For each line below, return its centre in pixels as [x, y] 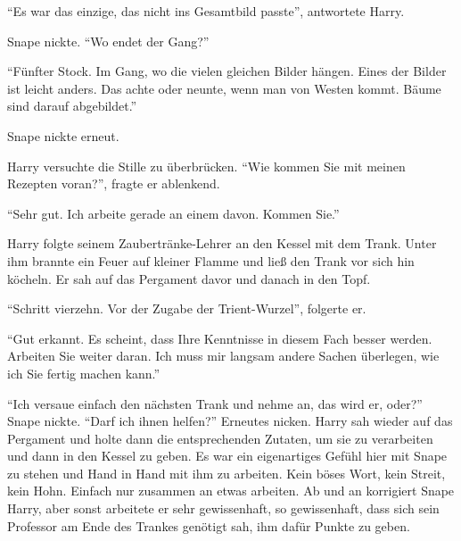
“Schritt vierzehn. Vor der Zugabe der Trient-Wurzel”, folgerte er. [187, 308]
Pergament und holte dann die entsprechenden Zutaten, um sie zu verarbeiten [220, 438]
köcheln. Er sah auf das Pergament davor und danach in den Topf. [189, 278]
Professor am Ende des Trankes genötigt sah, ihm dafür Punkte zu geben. [209, 525]
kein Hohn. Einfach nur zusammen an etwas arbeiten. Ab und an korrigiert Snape [231, 491]
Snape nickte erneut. [63, 135]
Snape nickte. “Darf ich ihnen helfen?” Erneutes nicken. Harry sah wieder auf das [230, 421]
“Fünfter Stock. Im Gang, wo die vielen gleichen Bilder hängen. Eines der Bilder [227, 71]
